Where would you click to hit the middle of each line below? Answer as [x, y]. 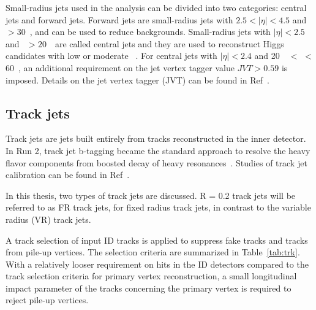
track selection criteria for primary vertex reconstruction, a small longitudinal [151, 276]
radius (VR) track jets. [48, 219]
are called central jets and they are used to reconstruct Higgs [169, 43]
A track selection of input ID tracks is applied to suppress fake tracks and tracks [157, 240]
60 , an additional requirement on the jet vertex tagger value [120, 67]
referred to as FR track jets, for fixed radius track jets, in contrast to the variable [158, 207]
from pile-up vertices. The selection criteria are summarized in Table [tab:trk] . [153, 252]
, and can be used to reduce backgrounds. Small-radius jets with [150, 32]
